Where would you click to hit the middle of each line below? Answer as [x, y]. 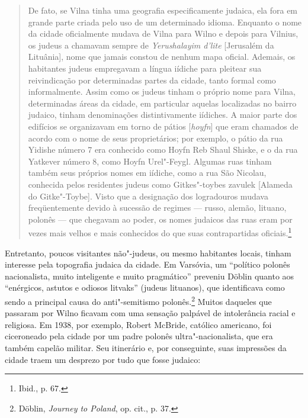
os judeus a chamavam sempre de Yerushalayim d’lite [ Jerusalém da [151, 45]
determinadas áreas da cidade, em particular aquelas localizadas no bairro [162, 103]
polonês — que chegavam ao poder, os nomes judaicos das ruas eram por [160, 219]
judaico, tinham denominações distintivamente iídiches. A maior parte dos [163, 115]
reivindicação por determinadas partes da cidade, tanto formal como [152, 80]
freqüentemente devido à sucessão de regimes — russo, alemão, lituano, [157, 208]
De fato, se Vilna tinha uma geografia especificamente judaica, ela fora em [163, 10]
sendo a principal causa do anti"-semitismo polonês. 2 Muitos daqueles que [138, 300]
